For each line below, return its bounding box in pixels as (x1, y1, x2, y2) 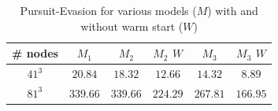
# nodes (12, 45, 58, 61)
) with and (207, 2, 258, 18)
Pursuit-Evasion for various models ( (20, 2, 197, 18)
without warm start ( (80, 17, 183, 34)
